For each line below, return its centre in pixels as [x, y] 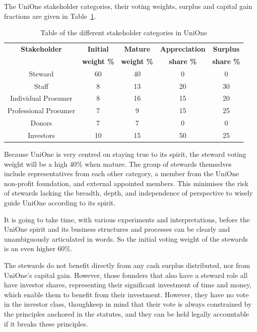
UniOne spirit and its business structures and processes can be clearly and [117, 229]
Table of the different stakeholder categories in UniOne [124, 33]
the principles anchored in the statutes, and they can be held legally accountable [127, 313]
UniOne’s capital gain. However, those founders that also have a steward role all [126, 275]
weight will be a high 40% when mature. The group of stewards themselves [118, 164]
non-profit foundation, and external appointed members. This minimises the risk [126, 183]
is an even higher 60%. [38, 248]
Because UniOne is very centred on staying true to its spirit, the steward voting [125, 154]
